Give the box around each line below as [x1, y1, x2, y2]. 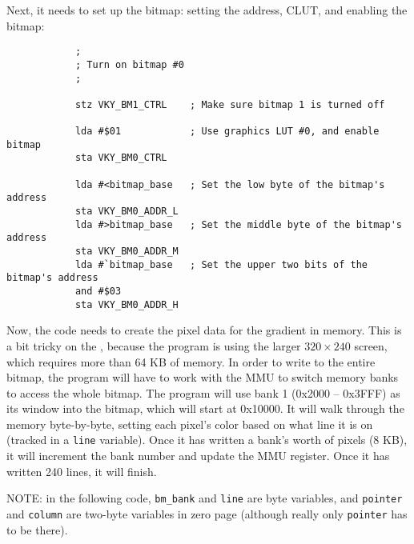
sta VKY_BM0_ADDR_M [74, 246, 179, 258]
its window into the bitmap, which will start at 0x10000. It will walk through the [6, 400, 404, 417]
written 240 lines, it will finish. [6, 462, 157, 479]
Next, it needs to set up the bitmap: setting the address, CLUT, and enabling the [6, 2, 408, 18]
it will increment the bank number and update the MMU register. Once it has [6, 447, 390, 464]
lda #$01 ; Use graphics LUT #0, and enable [74, 126, 380, 138]
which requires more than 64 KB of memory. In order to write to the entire [6, 353, 376, 370]
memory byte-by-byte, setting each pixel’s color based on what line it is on [6, 415, 373, 432]
